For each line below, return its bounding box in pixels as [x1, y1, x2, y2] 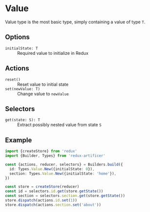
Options [5, 33, 30, 41]
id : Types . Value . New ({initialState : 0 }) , [9, 166, 95, 171]
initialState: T [5, 46, 38, 51]
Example [5, 136, 32, 144]
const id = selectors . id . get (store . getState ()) [5, 189, 104, 194]
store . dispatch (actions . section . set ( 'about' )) [5, 202, 101, 207]
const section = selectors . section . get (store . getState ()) [5, 194, 125, 198]
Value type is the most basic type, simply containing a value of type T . [5, 19, 146, 25]
